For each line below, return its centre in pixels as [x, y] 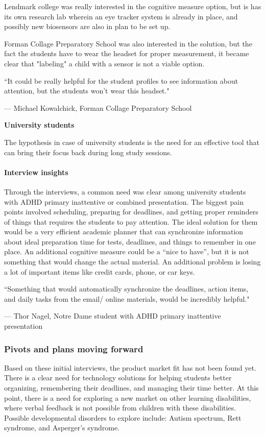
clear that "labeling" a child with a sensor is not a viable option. [104, 63]
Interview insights [36, 172]
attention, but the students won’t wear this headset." [87, 91]
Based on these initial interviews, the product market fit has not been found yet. [130, 367]
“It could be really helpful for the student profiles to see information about [121, 80]
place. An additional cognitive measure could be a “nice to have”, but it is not [127, 251]
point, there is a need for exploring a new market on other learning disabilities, [128, 397]
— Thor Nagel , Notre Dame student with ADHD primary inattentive [113, 316]
